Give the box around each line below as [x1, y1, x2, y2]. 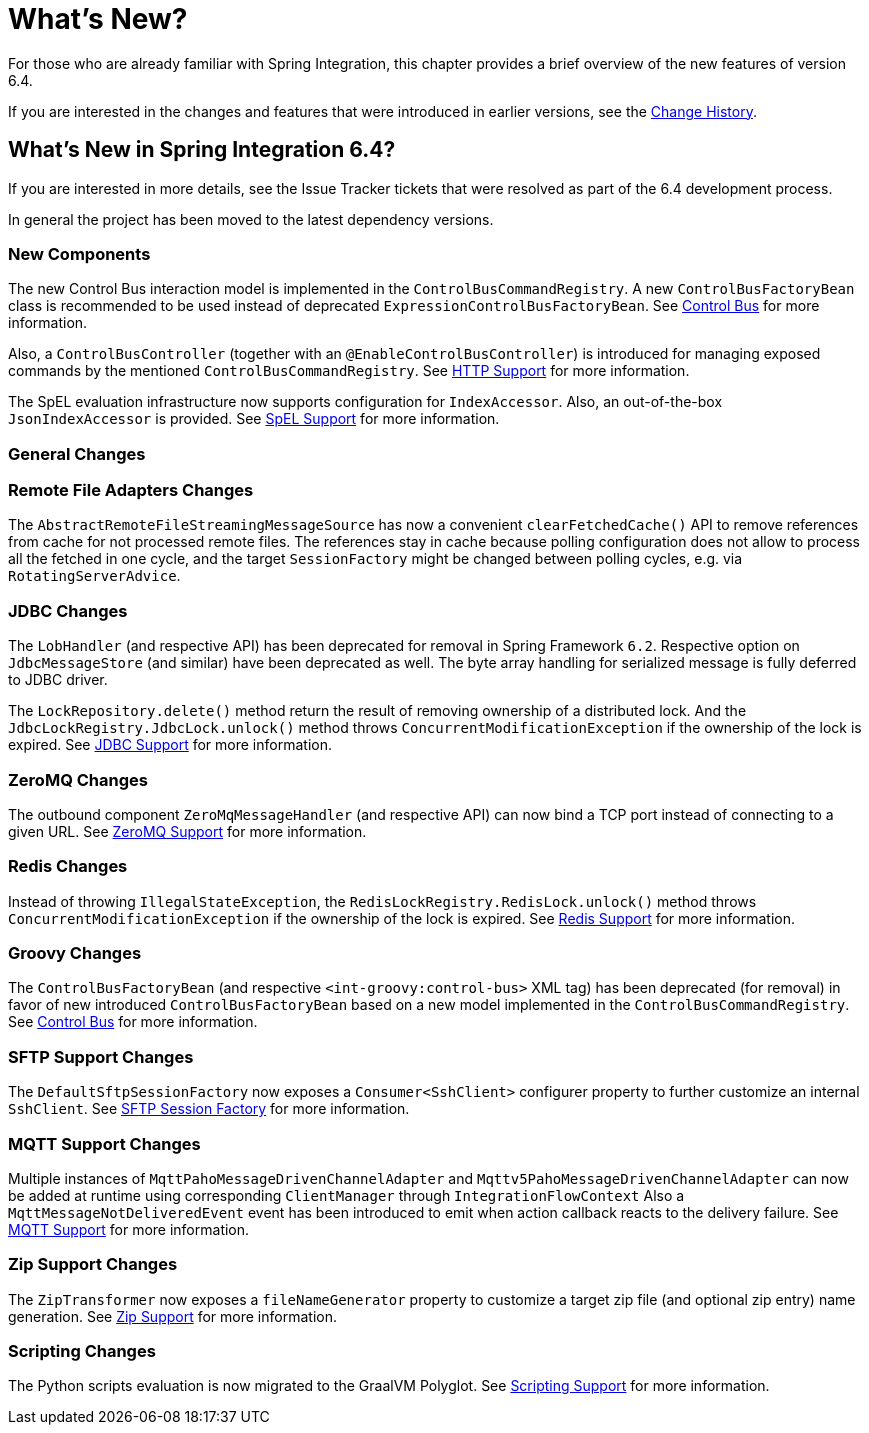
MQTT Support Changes [8, 1133, 201, 1154]
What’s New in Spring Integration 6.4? [8, 137, 396, 163]
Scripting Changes [8, 1341, 156, 1362]
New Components [8, 243, 151, 264]
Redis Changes [8, 856, 128, 877]
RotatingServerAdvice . [8, 567, 181, 585]
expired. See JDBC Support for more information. [8, 736, 332, 754]
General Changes [8, 443, 146, 464]
